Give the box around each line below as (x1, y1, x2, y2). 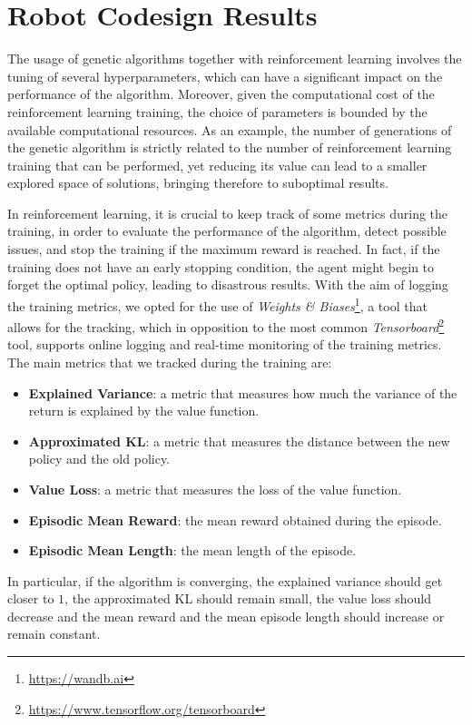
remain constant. (7, 624, 101, 643)
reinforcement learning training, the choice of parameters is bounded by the (7, 102, 428, 121)
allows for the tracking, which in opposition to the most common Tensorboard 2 (7, 315, 445, 336)
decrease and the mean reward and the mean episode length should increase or (7, 606, 445, 625)
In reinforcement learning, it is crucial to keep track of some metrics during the (7, 203, 448, 222)
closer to (7, 589, 54, 608)
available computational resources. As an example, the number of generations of (7, 120, 452, 139)
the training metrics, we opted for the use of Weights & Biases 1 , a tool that (7, 293, 428, 315)
